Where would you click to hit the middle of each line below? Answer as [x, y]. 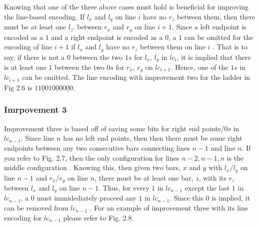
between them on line [173, 47]
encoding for [23, 217]
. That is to [230, 47]
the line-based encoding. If [44, 16]
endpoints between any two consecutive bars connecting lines [97, 147]
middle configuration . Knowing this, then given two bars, [92, 167]
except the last [207, 188]
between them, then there [216, 16]
